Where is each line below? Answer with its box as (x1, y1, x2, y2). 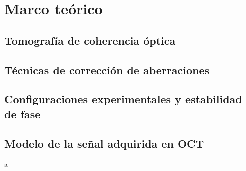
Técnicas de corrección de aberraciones (4, 62, 210, 77)
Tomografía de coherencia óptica (4, 32, 176, 48)
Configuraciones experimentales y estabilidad (4, 91, 242, 107)
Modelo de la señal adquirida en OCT (4, 135, 204, 151)
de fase (4, 106, 41, 121)
